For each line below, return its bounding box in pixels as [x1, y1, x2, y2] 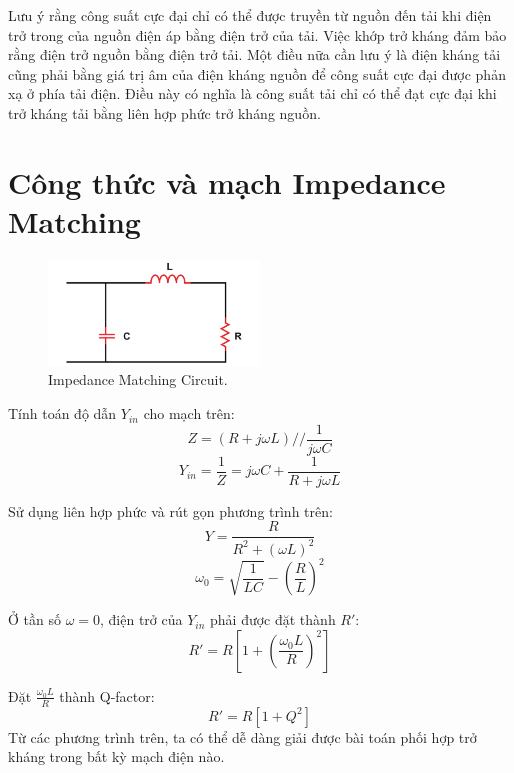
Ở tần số [8, 609, 61, 630]
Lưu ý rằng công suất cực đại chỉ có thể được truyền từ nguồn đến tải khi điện [8, 5, 492, 25]
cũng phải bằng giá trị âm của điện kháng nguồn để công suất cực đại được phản [8, 63, 506, 84]
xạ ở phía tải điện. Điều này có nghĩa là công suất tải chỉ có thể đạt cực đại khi [8, 83, 497, 104]
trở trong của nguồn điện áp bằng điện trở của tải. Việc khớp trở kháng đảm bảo [8, 24, 507, 45]
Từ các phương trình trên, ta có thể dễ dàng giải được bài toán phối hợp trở [8, 726, 477, 747]
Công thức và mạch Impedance [8, 161, 446, 202]
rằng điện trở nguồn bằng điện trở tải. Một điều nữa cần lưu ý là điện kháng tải [8, 44, 501, 65]
